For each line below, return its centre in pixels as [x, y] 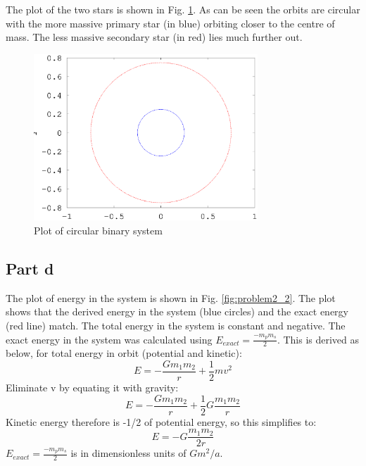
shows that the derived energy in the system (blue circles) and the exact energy [177, 311]
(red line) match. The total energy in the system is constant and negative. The [176, 325]
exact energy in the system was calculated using [109, 339]
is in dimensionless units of [128, 453]
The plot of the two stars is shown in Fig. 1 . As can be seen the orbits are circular [183, 9]
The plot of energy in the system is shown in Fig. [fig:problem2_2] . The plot [171, 297]
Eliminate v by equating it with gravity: [92, 387]
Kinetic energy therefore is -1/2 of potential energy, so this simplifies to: [161, 421]
